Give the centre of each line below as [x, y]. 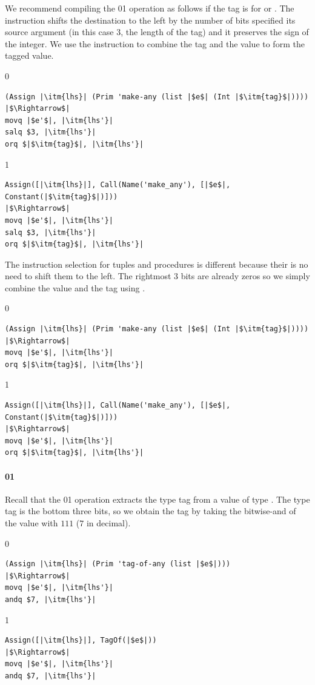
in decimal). [108, 522]
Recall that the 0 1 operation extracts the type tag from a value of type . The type [157, 499]
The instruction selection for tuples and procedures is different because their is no [157, 264]
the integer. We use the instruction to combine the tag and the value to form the [155, 43]
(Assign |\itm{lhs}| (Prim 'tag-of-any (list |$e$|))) [118, 564]
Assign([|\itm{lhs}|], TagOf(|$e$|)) [81, 640]
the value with [31, 522]
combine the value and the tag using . [75, 287]
